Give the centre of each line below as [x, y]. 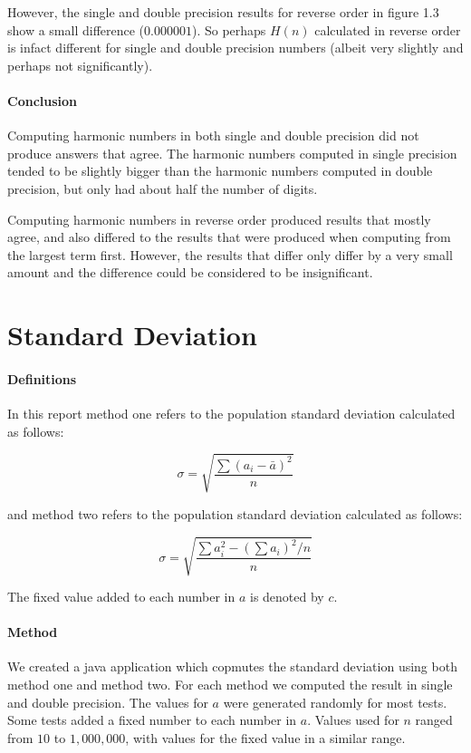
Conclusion [43, 100]
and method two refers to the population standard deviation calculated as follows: [235, 513]
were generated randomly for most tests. [335, 702]
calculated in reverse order [388, 29]
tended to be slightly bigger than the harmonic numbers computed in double [220, 171]
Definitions [42, 378]
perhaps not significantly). [80, 65]
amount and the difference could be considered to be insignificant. [190, 272]
